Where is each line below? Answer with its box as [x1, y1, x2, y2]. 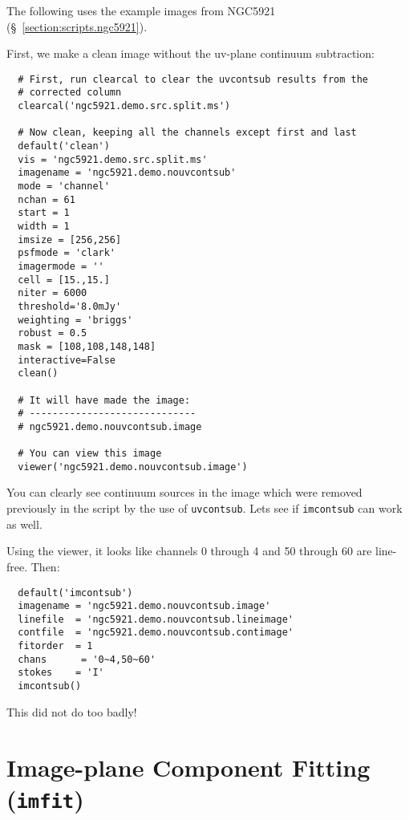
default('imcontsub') [18, 587, 133, 599]
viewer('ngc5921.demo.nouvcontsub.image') [18, 461, 248, 473]
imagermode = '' [18, 260, 104, 272]
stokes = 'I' [18, 667, 104, 679]
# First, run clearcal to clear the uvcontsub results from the [18, 73, 369, 85]
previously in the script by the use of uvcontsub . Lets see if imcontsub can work [6, 500, 403, 517]
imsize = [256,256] [18, 233, 122, 246]
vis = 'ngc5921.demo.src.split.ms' [18, 153, 208, 165]
